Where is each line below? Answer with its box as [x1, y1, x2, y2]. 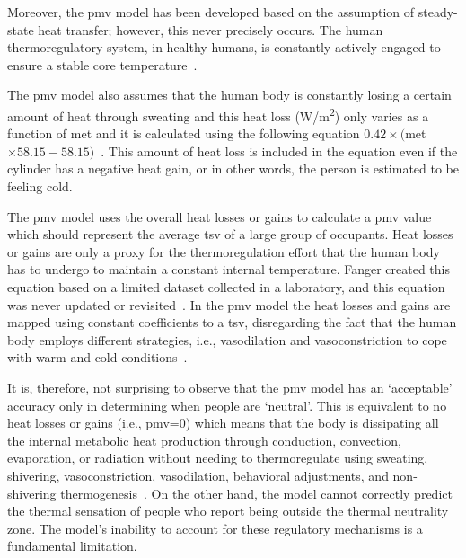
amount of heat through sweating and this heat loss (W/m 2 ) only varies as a [7, 103, 429, 125]
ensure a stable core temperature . [7, 55, 198, 74]
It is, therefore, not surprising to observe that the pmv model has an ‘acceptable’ [7, 377, 453, 396]
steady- [418, 3, 458, 21]
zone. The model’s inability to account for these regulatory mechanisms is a [7, 518, 423, 537]
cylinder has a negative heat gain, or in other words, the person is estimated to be [7, 159, 460, 178]
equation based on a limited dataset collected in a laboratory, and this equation [7, 277, 445, 296]
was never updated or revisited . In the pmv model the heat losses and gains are [7, 295, 451, 314]
